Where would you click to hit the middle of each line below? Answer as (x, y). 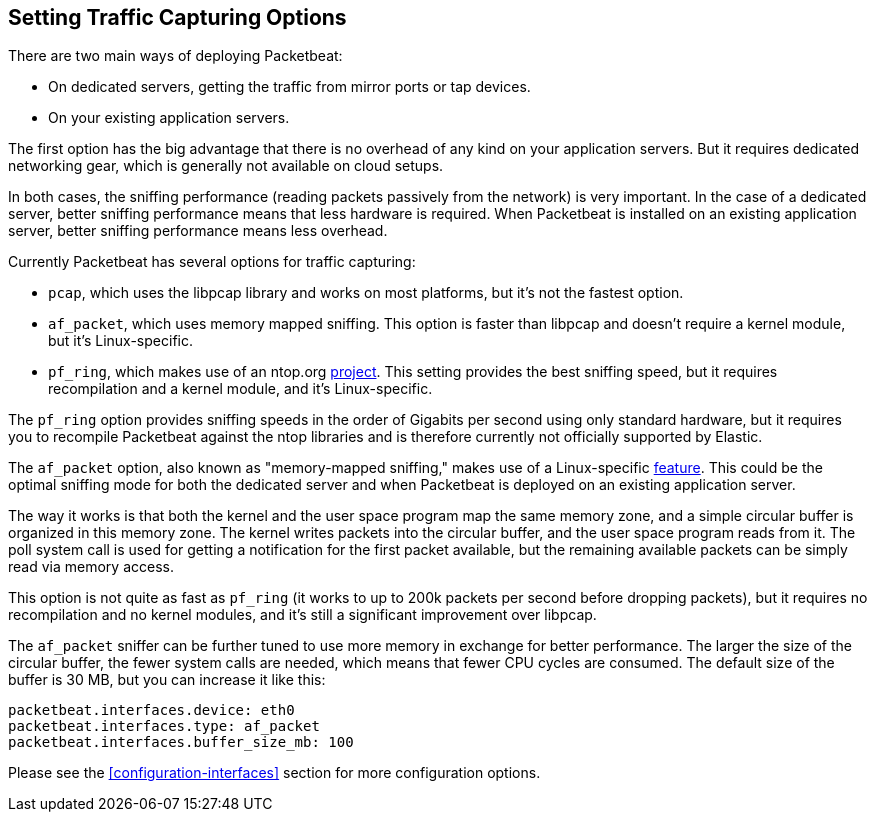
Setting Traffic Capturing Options (177, 17)
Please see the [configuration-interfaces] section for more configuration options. (274, 773)
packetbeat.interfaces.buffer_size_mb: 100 (181, 742)
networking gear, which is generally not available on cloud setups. (226, 166)
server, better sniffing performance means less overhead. (198, 231)
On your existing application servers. (169, 118)
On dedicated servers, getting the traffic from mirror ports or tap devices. (289, 87)
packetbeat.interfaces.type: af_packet (164, 726)
